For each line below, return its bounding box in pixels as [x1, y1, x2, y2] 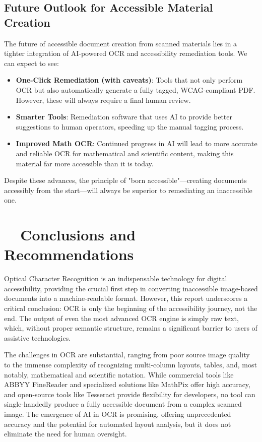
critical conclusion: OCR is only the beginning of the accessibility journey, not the [4, 303, 257, 313]
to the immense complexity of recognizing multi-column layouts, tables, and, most [4, 359, 257, 369]
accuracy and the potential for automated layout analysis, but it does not [4, 418, 231, 429]
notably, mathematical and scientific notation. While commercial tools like [4, 369, 234, 380]
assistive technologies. [4, 332, 71, 343]
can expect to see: [4, 57, 59, 68]
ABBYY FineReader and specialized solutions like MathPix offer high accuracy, [4, 379, 250, 390]
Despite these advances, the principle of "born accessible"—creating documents [4, 175, 247, 185]
